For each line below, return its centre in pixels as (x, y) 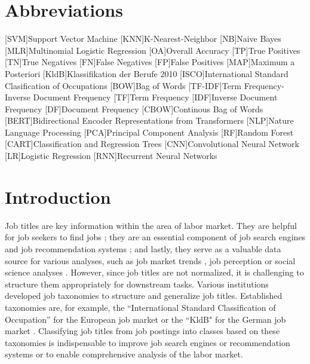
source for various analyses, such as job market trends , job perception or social (150, 260)
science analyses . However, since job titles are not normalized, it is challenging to (154, 272)
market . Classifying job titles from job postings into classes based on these (142, 331)
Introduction (58, 196)
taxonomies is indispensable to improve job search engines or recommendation (148, 342)
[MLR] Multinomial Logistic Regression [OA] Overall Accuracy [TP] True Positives (153, 50)
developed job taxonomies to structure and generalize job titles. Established (144, 296)
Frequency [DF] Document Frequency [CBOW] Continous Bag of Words (134, 108)
